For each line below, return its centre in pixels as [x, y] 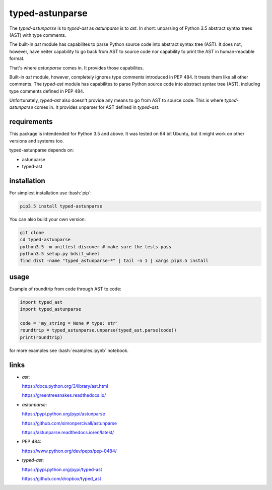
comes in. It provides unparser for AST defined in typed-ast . [97, 107]
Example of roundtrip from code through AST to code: [65, 289]
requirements [31, 122]
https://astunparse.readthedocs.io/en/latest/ [68, 433]
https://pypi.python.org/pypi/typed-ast [62, 469]
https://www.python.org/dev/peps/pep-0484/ [69, 451]
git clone [32, 232]
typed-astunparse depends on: [42, 150]
